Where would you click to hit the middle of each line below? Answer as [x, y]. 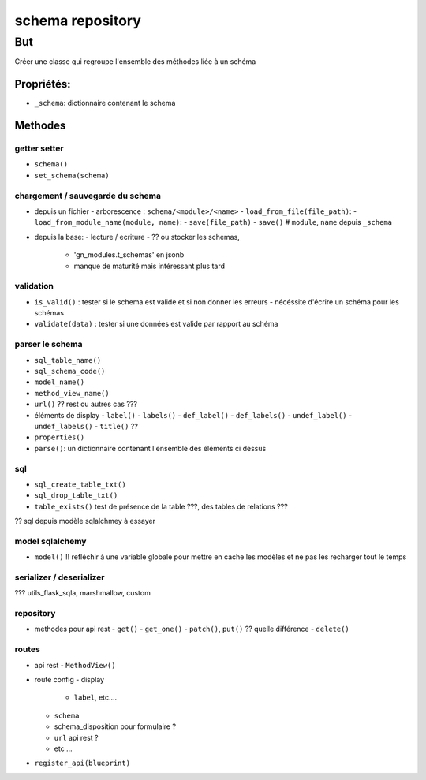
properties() [60, 437]
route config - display [69, 679]
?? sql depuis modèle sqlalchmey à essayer [85, 521]
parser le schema [49, 345]
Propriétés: [43, 84]
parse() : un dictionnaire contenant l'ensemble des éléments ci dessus [150, 448]
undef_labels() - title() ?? [86, 426]
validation [34, 286]
